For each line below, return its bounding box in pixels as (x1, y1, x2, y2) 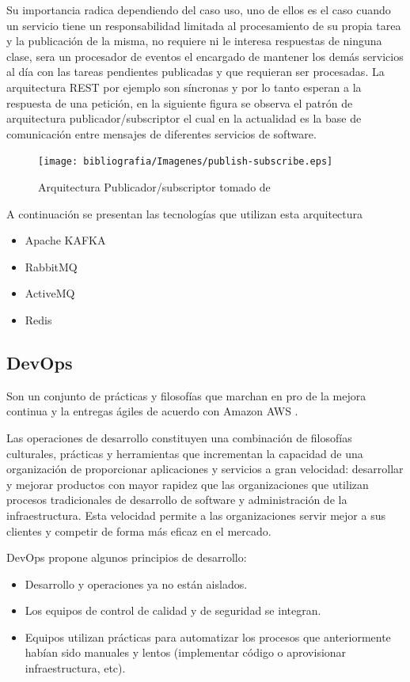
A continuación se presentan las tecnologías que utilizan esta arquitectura (6, 205, 363, 222)
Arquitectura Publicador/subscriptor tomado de (38, 179, 271, 195)
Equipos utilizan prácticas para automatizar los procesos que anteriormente (25, 628, 391, 645)
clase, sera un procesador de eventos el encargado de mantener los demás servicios (6, 47, 404, 64)
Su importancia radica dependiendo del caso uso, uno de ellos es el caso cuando (6, 2, 391, 17)
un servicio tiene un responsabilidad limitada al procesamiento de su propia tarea (6, 17, 401, 33)
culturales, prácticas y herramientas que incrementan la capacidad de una (6, 445, 363, 461)
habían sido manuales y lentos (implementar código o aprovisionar (25, 644, 347, 661)
